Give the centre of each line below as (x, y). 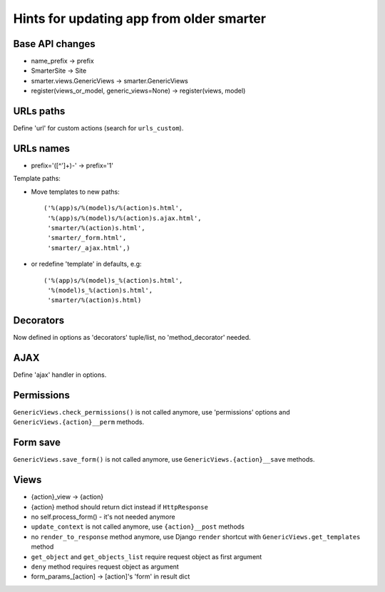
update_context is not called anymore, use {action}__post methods (138, 526)
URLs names (42, 149)
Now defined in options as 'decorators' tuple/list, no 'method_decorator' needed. (132, 338)
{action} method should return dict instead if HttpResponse (119, 507)
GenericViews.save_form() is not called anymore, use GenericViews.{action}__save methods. (164, 459)
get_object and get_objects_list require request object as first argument (147, 556)
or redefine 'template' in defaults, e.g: (86, 264)
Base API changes (54, 44)
